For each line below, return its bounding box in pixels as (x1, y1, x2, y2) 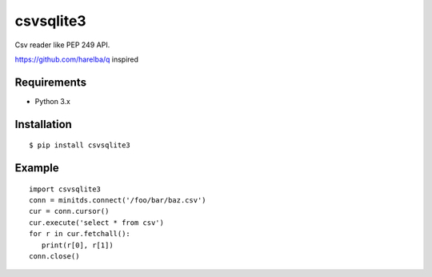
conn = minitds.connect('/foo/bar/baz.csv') (29, 196, 207, 205)
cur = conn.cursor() (29, 207, 110, 216)
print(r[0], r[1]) (41, 240, 114, 250)
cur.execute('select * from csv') (29, 218, 164, 227)
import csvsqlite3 (29, 184, 102, 194)
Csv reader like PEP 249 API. (14, 40, 110, 50)
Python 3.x (34, 96, 71, 106)
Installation (14, 117, 72, 131)
